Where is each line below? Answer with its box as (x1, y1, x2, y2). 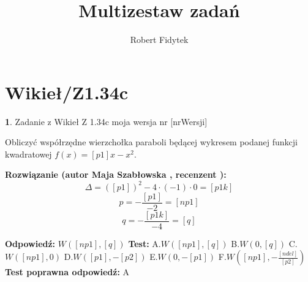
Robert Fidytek (130, 33, 189, 46)
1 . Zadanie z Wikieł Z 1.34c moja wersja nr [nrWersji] (5, 115, 208, 128)
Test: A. (128, 237, 161, 250)
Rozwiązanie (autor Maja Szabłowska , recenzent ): (5, 168, 227, 181)
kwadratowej (5, 147, 52, 160)
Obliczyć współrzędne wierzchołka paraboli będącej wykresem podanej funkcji (5, 135, 298, 148)
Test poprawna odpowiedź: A (5, 265, 130, 278)
